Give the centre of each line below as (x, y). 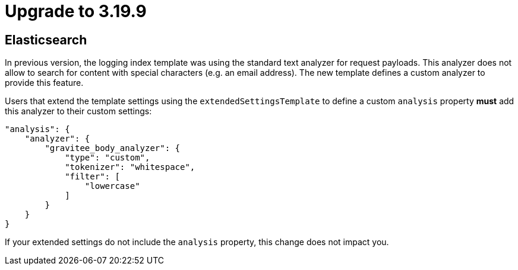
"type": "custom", (108, 158)
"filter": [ (92, 177)
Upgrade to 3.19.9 (76, 11)
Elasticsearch (46, 40)
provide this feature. (44, 83)
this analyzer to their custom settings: (78, 111)
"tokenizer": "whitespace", (130, 167)
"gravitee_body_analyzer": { (113, 148)
